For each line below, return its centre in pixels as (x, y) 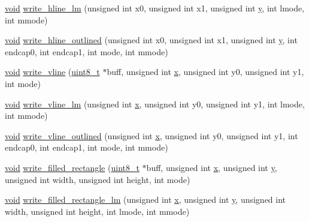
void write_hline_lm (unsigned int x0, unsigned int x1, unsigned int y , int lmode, (155, 8)
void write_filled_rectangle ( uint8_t (72, 167)
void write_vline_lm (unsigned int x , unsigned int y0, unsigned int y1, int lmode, (155, 103)
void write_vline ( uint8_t (52, 72)
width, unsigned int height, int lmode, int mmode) (97, 211)
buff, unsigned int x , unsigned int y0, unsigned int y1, (205, 72)
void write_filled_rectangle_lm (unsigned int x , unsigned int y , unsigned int (146, 199)
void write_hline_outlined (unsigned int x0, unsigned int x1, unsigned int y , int (151, 40)
